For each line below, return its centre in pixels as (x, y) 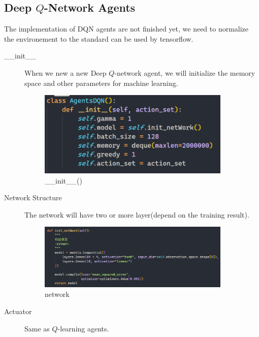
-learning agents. (83, 328)
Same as (37, 328)
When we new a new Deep (66, 72)
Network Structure (33, 197)
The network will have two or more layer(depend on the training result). (137, 214)
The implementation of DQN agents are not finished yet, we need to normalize (126, 29)
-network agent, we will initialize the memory (185, 72)
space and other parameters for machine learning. (101, 83)
